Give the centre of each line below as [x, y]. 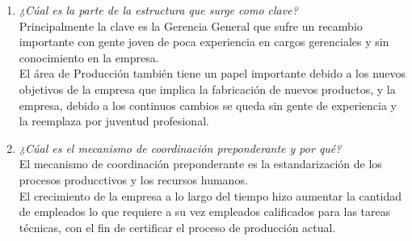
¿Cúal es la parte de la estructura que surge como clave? [158, 10]
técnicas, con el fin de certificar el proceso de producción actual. [177, 227]
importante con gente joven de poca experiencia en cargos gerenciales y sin [204, 42]
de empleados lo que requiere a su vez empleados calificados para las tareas [205, 211]
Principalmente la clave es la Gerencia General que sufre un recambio [191, 25]
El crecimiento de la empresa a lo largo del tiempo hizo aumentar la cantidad [210, 195]
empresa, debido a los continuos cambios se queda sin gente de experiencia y [208, 105]
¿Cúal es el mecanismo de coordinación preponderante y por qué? [180, 148]
